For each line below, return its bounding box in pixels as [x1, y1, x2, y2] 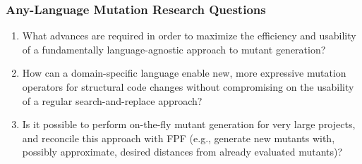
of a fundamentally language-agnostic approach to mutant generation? [22, 42, 326, 56]
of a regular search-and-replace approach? [22, 93, 203, 108]
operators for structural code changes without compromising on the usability [22, 80, 354, 94]
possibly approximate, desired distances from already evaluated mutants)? [22, 144, 343, 159]
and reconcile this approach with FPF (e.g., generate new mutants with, [22, 130, 335, 145]
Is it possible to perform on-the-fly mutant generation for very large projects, [22, 117, 356, 132]
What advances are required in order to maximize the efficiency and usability [22, 28, 356, 43]
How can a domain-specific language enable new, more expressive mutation [22, 65, 346, 80]
